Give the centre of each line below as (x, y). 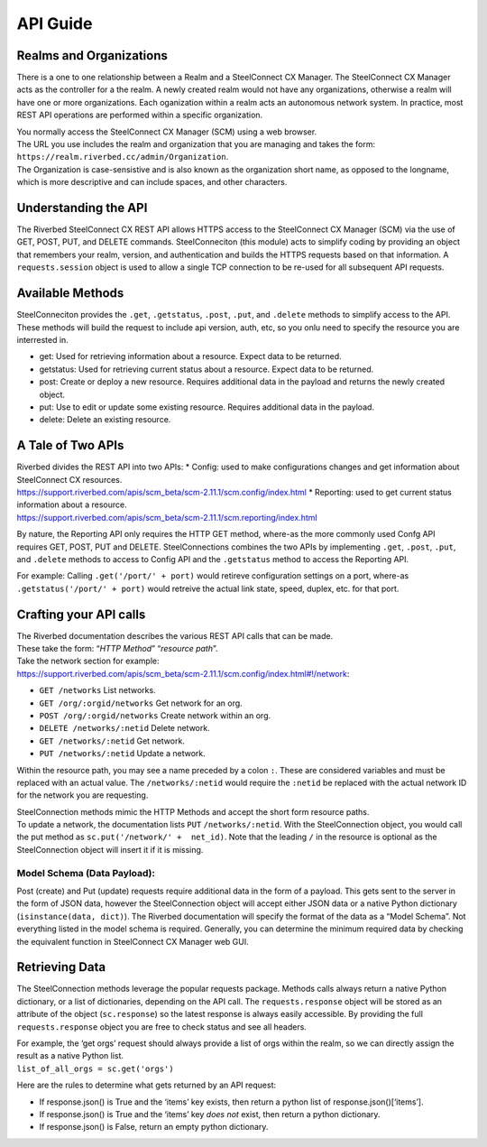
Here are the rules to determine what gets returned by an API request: (147, 1085)
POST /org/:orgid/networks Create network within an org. (155, 715)
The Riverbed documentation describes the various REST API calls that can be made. (175, 635)
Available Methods (70, 293)
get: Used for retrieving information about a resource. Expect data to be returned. (190, 356)
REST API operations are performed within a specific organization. (140, 115)
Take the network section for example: (88, 661)
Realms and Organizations (92, 55)
